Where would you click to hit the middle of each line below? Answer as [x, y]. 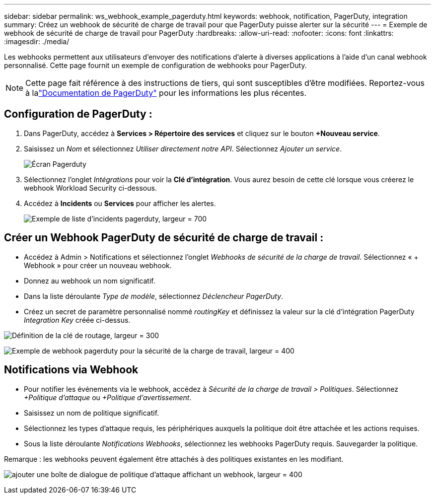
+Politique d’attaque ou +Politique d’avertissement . [108, 397]
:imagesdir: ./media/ [37, 41]
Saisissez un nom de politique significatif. [92, 413]
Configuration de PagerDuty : [78, 114]
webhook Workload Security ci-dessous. [90, 188]
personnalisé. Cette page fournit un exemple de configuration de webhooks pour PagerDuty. [155, 65]
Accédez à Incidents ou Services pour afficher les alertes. [120, 203]
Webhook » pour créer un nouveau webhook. [98, 265]
